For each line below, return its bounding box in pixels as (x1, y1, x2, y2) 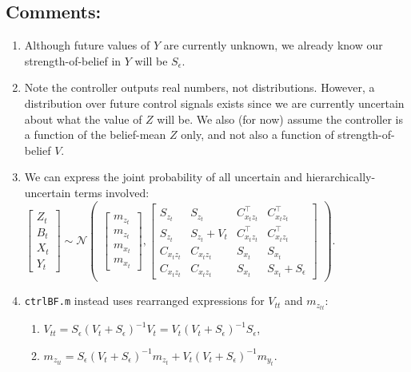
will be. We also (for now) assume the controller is (157, 110, 403, 127)
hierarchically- (305, 168, 376, 185)
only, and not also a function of (181, 126, 334, 143)
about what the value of (24, 110, 142, 127)
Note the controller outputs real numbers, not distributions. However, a (24, 79, 375, 96)
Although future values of (24, 37, 150, 53)
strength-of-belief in (24, 52, 122, 69)
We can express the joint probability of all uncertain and (24, 168, 302, 185)
